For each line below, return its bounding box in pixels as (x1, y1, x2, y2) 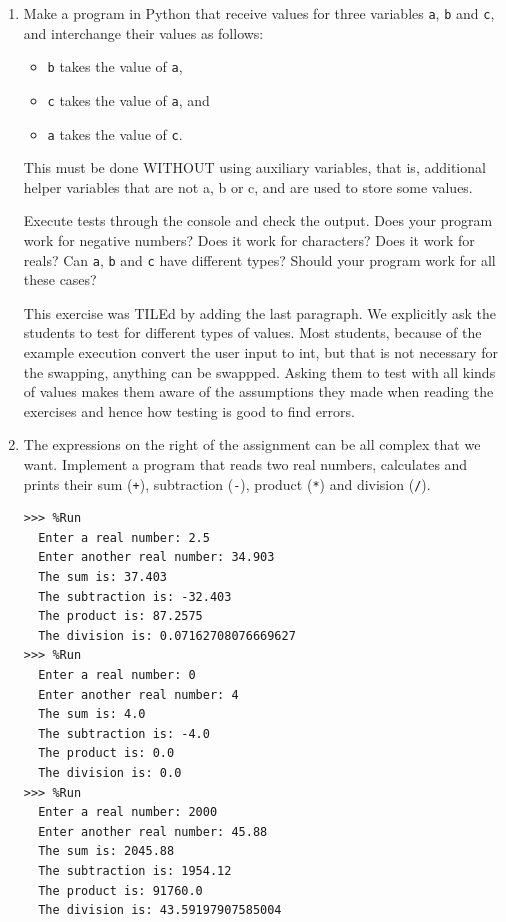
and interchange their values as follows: (23, 22, 264, 43)
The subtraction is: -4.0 (38, 726, 210, 741)
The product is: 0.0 (38, 746, 175, 761)
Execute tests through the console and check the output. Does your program (23, 210, 493, 231)
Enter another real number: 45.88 (38, 824, 268, 839)
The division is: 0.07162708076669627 (38, 628, 296, 643)
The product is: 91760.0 (38, 883, 203, 898)
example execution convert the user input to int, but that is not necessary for (23, 342, 498, 363)
